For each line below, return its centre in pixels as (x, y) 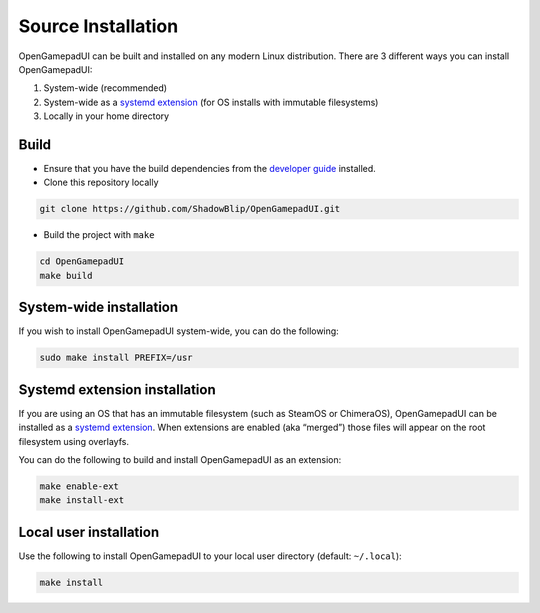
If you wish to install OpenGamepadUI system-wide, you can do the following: (178, 331)
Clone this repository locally (101, 182)
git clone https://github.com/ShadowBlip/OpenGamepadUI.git (190, 209)
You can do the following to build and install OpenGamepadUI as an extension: (180, 459)
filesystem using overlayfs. (74, 441)
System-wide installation (98, 307)
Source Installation (98, 26)
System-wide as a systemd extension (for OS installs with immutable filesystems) (211, 102)
